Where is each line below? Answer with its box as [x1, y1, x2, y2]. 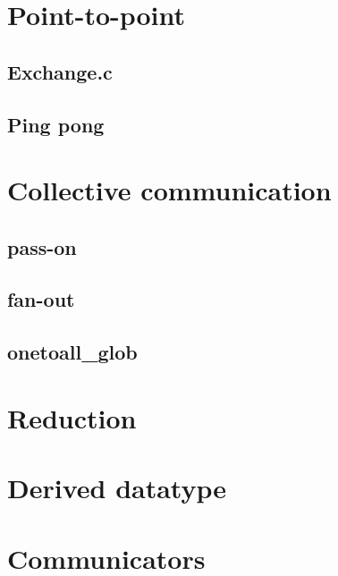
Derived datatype [7, 470, 227, 506]
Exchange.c [7, 57, 113, 85]
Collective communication [7, 172, 332, 208]
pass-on [7, 233, 77, 260]
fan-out [7, 285, 75, 313]
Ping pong [7, 110, 105, 138]
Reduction [7, 399, 137, 436]
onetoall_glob [7, 338, 138, 366]
